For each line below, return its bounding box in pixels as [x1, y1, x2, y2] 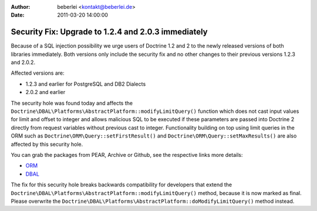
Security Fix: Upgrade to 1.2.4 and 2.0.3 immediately [11, 27, 208, 37]
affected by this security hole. [11, 140, 83, 148]
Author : [11, 4, 31, 10]
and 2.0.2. [11, 59, 35, 66]
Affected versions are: [11, 69, 65, 76]
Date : [11, 12, 25, 19]
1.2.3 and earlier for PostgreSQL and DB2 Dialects [25, 80, 146, 88]
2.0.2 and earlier [25, 89, 66, 96]
